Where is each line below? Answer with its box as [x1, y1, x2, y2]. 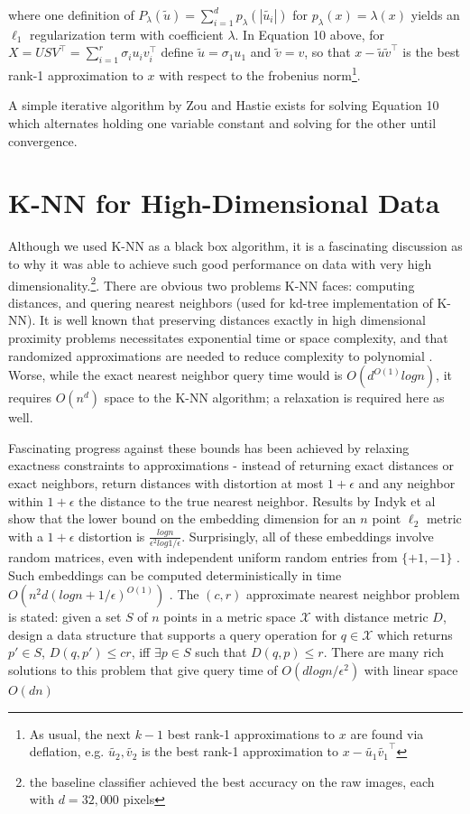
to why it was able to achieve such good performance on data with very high [8, 254, 432, 273]
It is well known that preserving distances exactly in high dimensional [39, 310, 426, 329]
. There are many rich [323, 643, 445, 661]
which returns [377, 624, 453, 643]
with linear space [364, 661, 458, 679]
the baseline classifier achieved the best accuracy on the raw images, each [29, 772, 435, 791]
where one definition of [8, 5, 134, 23]
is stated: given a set [8, 607, 122, 626]
